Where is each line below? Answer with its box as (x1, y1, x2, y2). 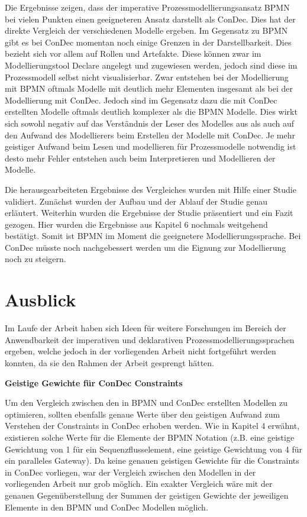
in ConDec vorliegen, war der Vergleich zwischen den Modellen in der (5, 466, 256, 478)
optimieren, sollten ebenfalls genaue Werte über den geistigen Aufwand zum (5, 408, 280, 420)
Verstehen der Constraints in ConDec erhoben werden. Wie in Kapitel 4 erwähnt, (5, 419, 300, 432)
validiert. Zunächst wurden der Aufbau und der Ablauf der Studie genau (5, 195, 268, 207)
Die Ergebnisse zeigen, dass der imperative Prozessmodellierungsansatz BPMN (5, 1, 290, 13)
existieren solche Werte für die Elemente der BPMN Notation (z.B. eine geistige (5, 431, 295, 443)
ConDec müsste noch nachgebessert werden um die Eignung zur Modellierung (5, 241, 286, 253)
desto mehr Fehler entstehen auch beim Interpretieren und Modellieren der (5, 151, 276, 164)
